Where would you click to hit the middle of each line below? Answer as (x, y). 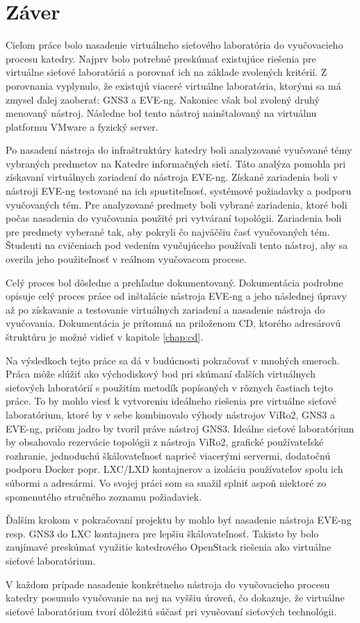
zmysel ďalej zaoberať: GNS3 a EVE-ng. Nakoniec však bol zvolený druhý (163, 99)
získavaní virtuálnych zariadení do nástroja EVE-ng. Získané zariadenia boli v (172, 177)
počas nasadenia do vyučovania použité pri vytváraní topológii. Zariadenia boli (174, 218)
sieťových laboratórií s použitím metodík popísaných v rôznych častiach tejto (169, 387)
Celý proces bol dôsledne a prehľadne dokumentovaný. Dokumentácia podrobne (174, 282)
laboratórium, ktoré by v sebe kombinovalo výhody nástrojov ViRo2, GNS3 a (170, 414)
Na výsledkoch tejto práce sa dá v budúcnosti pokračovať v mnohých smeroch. (173, 360)
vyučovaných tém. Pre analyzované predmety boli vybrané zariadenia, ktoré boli (177, 204)
